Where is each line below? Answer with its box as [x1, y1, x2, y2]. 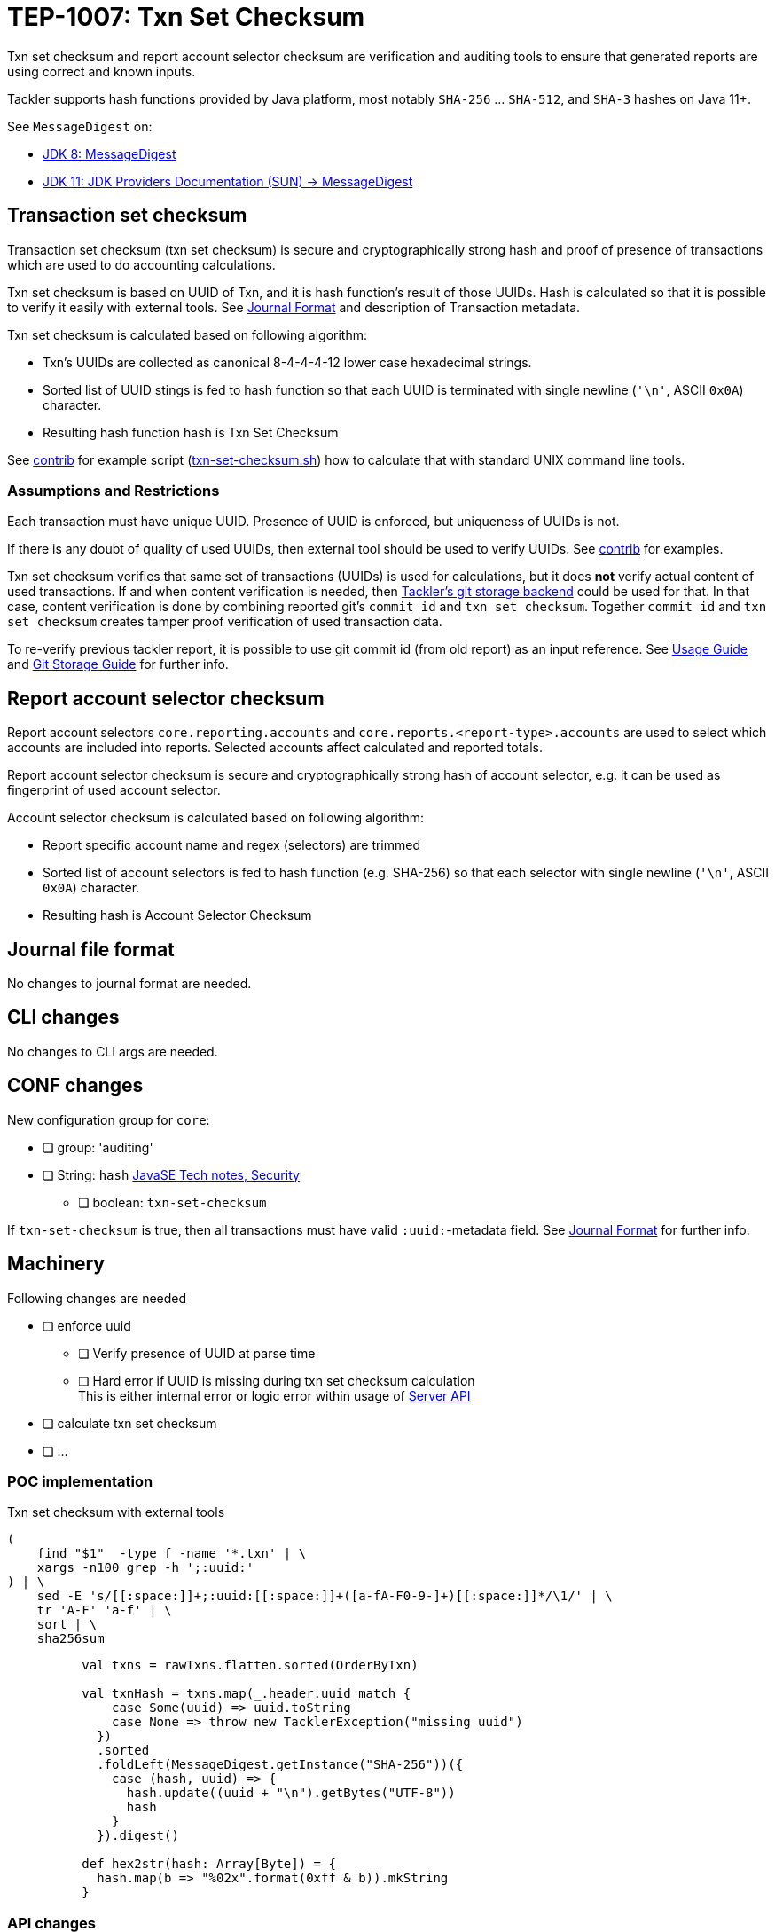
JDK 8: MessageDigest [43, 145, 176, 161]
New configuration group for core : [7, 1111, 210, 1127]
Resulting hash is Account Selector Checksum [43, 907, 312, 923]
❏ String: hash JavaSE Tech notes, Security [43, 1166, 300, 1182]
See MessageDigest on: [7, 118, 153, 134]
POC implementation [7, 1472, 153, 1490]
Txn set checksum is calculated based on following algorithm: [7, 326, 367, 342]
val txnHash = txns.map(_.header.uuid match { [82, 1686, 411, 1701]
